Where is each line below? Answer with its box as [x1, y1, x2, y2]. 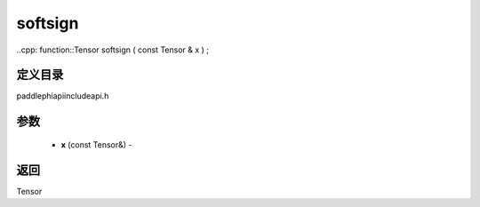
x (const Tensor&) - [60, 139, 132, 150]
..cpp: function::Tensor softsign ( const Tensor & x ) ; [16, 44, 209, 55]
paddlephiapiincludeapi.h [16, 91, 109, 101]
